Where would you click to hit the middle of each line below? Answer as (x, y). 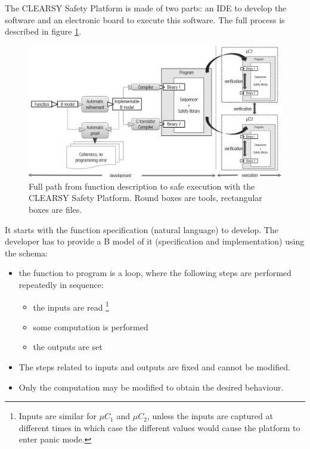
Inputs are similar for (58, 416)
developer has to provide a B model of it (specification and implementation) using (155, 241)
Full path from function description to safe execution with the (142, 186)
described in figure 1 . (43, 31)
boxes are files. (55, 210)
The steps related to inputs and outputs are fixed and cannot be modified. (154, 367)
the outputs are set (68, 347)
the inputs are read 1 (71, 306)
